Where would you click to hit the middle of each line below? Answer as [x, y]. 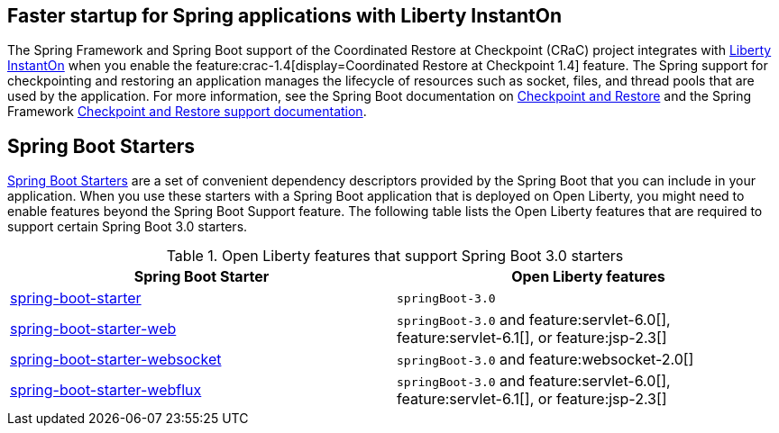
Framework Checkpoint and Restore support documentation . [187, 112]
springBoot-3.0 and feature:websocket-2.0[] [545, 360]
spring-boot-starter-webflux [106, 390]
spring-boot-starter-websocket [116, 360]
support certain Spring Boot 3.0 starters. [128, 227]
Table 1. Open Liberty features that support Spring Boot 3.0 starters [395, 256]
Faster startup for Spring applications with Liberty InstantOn [285, 16]
